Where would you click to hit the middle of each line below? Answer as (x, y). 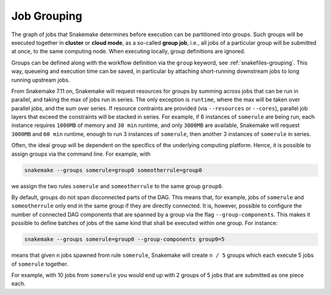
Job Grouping (47, 16)
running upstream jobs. (41, 80)
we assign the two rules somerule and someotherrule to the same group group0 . (117, 186)
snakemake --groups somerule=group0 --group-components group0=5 (124, 239)
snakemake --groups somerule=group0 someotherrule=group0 (113, 170)
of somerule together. (40, 264)
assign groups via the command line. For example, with (81, 154)
